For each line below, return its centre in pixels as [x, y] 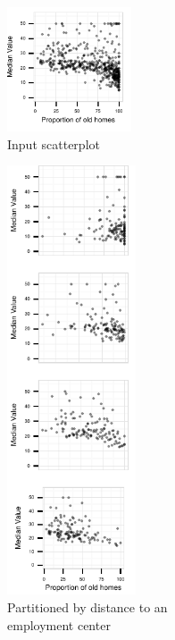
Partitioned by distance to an [87, 606]
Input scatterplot [54, 143]
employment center [59, 624]
